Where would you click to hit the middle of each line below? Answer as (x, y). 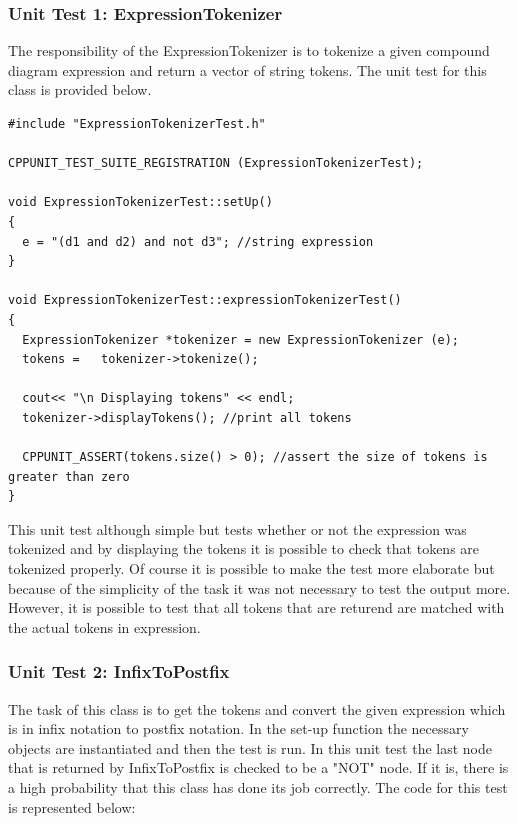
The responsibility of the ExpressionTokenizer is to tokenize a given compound (249, 50)
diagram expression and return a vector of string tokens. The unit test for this (247, 69)
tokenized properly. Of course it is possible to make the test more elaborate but (251, 568)
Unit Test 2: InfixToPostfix (119, 671)
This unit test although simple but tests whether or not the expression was (237, 528)
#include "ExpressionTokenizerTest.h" (137, 124)
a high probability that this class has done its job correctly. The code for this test (258, 787)
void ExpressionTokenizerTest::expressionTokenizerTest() (205, 300)
